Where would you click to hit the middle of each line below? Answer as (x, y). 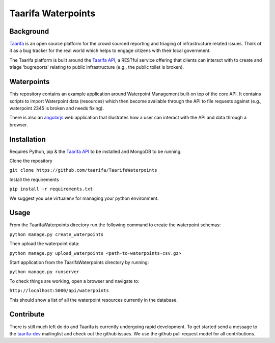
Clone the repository (31, 161)
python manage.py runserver (45, 272)
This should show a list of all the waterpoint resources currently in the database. (94, 300)
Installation (28, 139)
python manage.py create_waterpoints (57, 234)
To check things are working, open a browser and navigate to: (74, 281)
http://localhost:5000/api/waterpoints (59, 291)
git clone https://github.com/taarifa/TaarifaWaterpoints (83, 170)
